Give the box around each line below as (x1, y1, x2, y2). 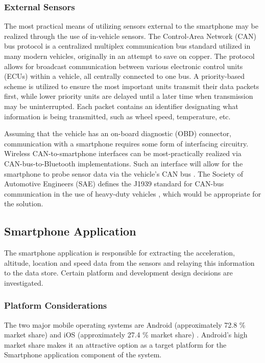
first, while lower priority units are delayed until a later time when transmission (4, 91, 253, 101)
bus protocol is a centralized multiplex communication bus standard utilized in (4, 40, 251, 51)
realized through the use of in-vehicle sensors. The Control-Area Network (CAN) (4, 30, 257, 41)
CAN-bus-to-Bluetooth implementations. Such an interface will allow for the (4, 158, 243, 168)
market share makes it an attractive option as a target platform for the (4, 339, 227, 350)
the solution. (4, 198, 43, 209)
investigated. (4, 277, 43, 288)
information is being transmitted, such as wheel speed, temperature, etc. (4, 111, 231, 121)
